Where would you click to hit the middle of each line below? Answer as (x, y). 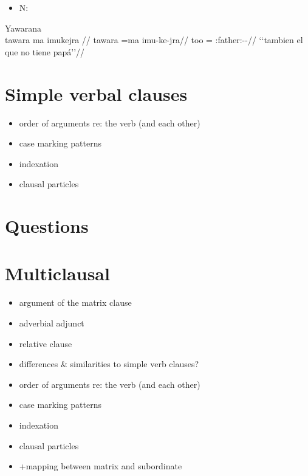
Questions (47, 226)
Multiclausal (57, 273)
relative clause (46, 343)
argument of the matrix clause (75, 302)
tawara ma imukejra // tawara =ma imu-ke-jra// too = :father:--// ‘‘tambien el (154, 40)
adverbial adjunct (52, 323)
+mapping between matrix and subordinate (101, 466)
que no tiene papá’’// (45, 51)
